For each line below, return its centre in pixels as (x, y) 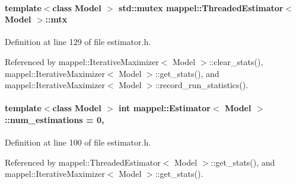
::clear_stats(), (236, 61)
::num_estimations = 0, (55, 119)
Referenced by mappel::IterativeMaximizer (82, 61)
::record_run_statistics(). (202, 85)
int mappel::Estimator (165, 108)
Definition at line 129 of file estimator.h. (78, 42)
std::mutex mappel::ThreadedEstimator (201, 7)
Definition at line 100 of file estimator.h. (78, 142)
